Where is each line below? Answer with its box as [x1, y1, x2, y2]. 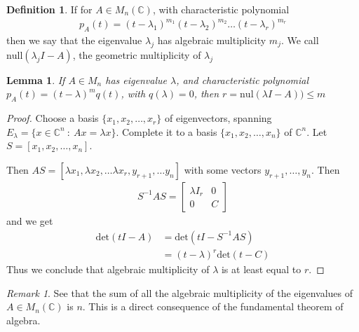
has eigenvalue [105, 72, 167, 87]
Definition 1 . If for [6, 2, 93, 16]
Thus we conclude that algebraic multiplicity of [6, 262, 210, 277]
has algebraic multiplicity [157, 32, 266, 47]
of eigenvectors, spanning [164, 111, 272, 125]
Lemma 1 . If [6, 72, 65, 87]
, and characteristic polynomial [176, 72, 309, 87]
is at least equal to [221, 262, 302, 277]
